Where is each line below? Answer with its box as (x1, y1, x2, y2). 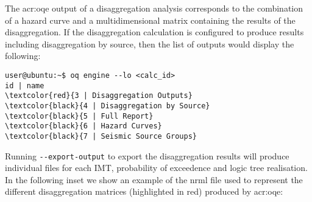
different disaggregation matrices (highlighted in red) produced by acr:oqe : (5, 185, 283, 198)
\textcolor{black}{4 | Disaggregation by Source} (5, 101, 210, 110)
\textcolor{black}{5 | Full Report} (5, 111, 154, 120)
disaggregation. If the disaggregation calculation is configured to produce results (5, 26, 304, 38)
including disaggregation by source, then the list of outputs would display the (5, 37, 294, 50)
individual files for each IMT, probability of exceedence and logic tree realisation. (5, 161, 308, 174)
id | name (5, 81, 44, 90)
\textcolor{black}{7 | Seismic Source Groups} (5, 131, 197, 141)
